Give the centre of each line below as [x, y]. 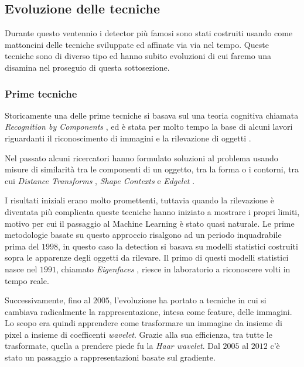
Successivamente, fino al [48, 300]
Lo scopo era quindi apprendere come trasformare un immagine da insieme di [144, 323]
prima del [22, 246]
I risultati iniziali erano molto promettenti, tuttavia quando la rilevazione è [139, 200]
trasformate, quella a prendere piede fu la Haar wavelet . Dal [112, 346]
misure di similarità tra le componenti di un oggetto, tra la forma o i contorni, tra [152, 169]
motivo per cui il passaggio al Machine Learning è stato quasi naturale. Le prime [150, 223]
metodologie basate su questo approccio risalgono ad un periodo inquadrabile [143, 235]
